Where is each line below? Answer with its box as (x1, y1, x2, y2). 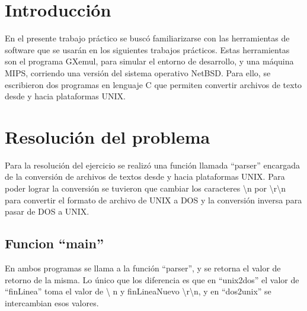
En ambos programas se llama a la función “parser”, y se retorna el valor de (5, 261, 281, 274)
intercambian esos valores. (5, 296, 99, 309)
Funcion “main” (5, 234, 104, 252)
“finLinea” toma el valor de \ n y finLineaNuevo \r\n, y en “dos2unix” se (5, 285, 271, 297)
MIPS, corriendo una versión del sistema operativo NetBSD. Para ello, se (5, 66, 271, 79)
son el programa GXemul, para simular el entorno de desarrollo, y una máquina (5, 55, 294, 67)
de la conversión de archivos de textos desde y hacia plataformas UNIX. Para (5, 170, 285, 183)
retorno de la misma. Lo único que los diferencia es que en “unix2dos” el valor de (5, 273, 299, 286)
